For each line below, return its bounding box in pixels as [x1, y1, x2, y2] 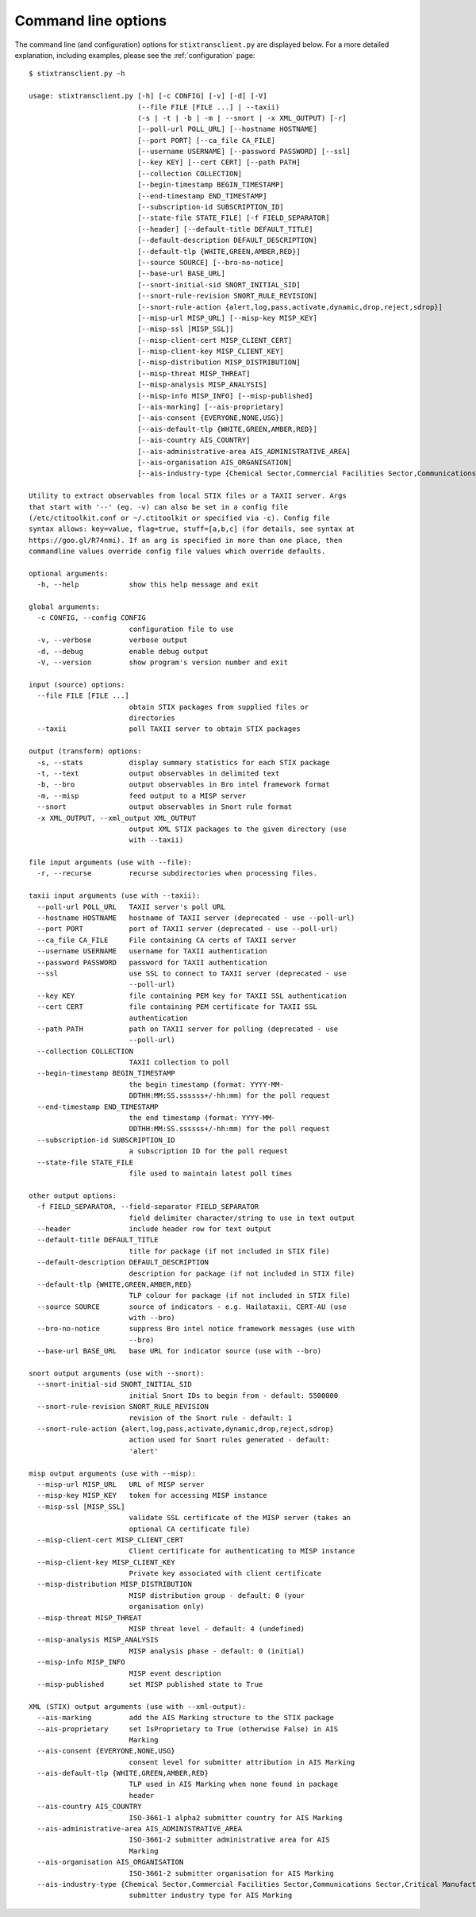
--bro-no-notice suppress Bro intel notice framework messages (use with [36, 1324, 355, 1334]
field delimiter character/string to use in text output [129, 1213, 355, 1222]
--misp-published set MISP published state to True [36, 1680, 263, 1688]
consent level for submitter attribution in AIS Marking [129, 1757, 355, 1766]
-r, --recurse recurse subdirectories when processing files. [36, 869, 317, 878]
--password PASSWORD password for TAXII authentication [36, 957, 267, 967]
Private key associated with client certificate [129, 1569, 322, 1578]
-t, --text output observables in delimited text [36, 768, 280, 778]
